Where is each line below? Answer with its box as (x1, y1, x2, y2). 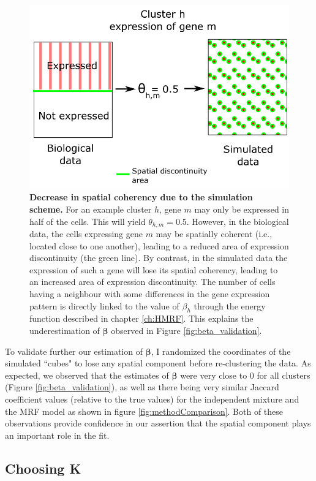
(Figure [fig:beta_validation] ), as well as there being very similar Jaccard (5, 381, 279, 393)
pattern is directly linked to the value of (29, 299, 179, 312)
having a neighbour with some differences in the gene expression (29, 287, 270, 300)
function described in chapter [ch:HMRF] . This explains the (29, 312, 254, 325)
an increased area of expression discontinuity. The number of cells (29, 275, 276, 288)
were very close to (180, 368, 247, 381)
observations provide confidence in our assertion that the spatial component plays (5, 417, 311, 430)
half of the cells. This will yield (29, 214, 146, 227)
